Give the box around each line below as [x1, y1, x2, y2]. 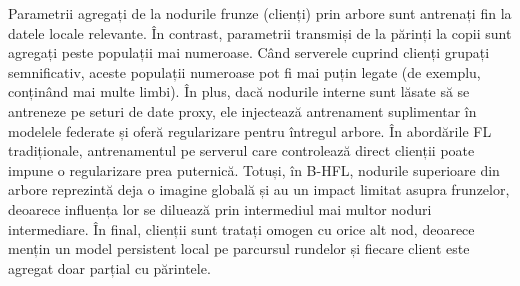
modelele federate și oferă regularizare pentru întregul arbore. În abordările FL [8, 120, 492, 141]
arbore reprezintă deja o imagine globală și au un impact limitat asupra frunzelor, [8, 179, 510, 200]
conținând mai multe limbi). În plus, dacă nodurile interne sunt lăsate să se [8, 81, 470, 102]
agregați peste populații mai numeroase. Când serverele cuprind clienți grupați [8, 42, 490, 63]
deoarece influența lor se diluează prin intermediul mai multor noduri [8, 198, 432, 219]
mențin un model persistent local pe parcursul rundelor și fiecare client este [8, 238, 470, 259]
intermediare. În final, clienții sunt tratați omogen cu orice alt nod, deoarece [8, 218, 475, 239]
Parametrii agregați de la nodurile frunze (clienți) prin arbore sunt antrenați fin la [8, 3, 512, 23]
